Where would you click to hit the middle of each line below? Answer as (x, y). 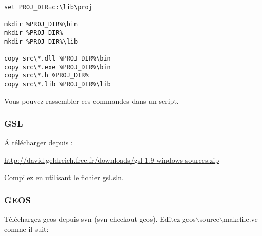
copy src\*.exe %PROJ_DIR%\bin (58, 67)
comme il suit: (26, 229)
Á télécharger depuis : (39, 142)
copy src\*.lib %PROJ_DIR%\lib (58, 84)
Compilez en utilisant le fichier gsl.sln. (64, 177)
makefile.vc (240, 219)
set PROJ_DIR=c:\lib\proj (48, 7)
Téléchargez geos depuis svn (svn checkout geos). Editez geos (100, 219)
